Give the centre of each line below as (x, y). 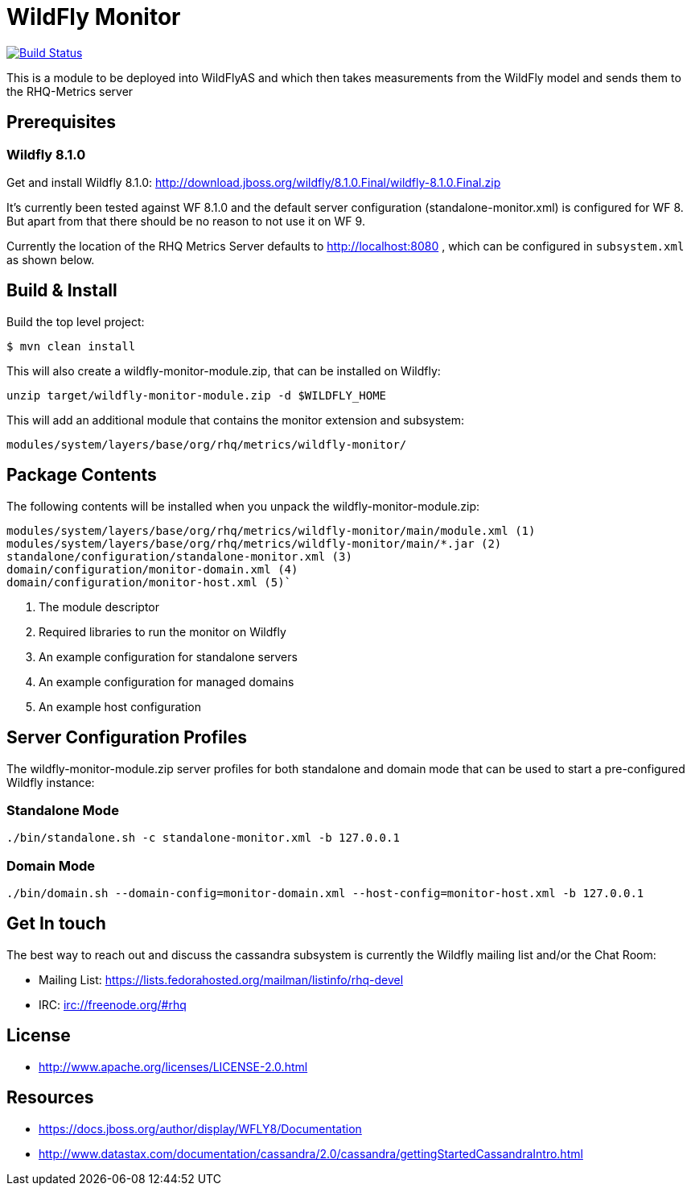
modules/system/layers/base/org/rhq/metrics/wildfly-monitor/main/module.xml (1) (271, 530)
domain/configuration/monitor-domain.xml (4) (152, 569)
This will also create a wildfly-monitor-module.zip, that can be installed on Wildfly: (224, 370)
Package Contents (82, 475)
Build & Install (62, 291)
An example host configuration (120, 706)
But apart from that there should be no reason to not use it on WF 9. (186, 221)
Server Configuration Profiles (127, 738)
